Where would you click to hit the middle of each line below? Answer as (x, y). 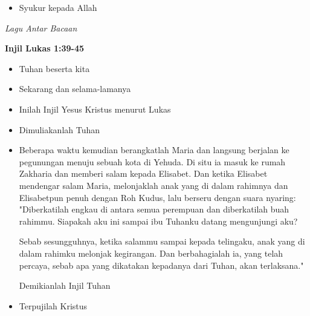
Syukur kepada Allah (58, 7)
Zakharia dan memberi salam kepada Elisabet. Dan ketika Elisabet (143, 173)
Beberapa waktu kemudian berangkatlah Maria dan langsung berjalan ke (154, 150)
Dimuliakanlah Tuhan (60, 129)
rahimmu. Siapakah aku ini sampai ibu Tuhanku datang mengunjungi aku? (158, 221)
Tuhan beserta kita (54, 68)
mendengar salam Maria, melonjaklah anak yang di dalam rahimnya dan (153, 185)
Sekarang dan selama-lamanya (75, 89)
